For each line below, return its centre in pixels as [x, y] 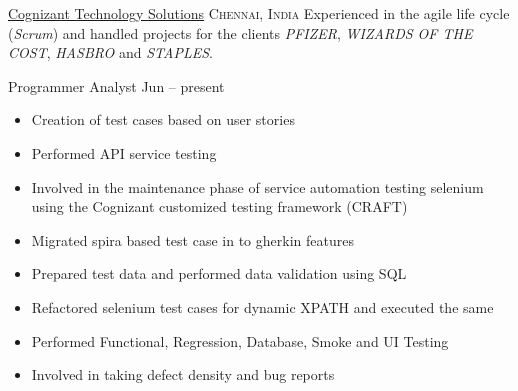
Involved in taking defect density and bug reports [183, 374]
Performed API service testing [124, 152]
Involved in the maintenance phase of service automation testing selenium [257, 186]
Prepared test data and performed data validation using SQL [219, 273]
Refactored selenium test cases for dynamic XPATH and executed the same [262, 306]
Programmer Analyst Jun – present [116, 85]
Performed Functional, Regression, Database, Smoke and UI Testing [240, 340]
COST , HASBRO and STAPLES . [110, 52]
